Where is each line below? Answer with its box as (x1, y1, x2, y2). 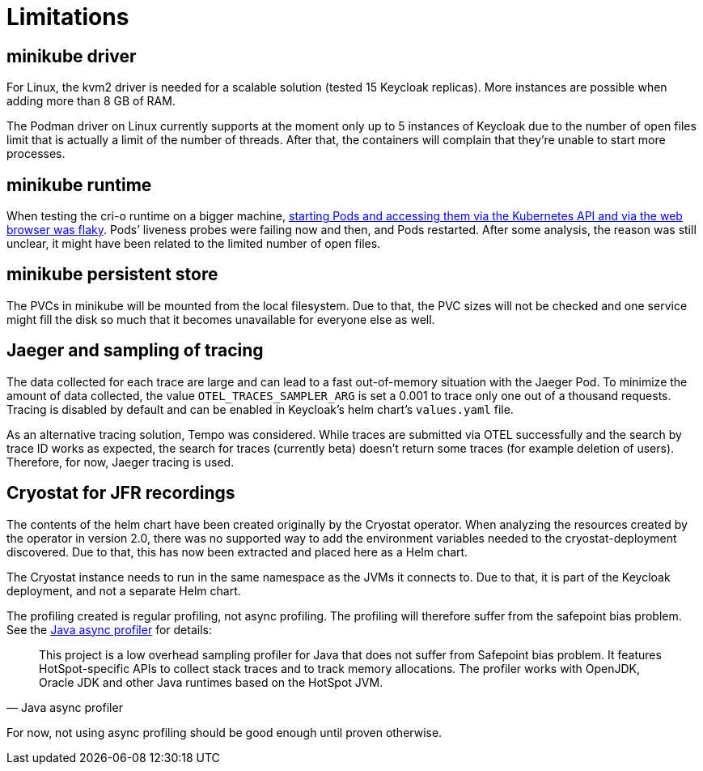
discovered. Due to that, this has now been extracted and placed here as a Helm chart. (6, 544, 468, 559)
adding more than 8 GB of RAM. (6, 94, 176, 109)
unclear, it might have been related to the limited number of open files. (6, 236, 381, 251)
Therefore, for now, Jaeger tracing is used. (6, 454, 235, 469)
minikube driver (6, 45, 137, 66)
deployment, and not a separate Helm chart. (6, 583, 241, 598)
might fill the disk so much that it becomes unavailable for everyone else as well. (6, 312, 435, 326)
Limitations (6, 3, 129, 31)
